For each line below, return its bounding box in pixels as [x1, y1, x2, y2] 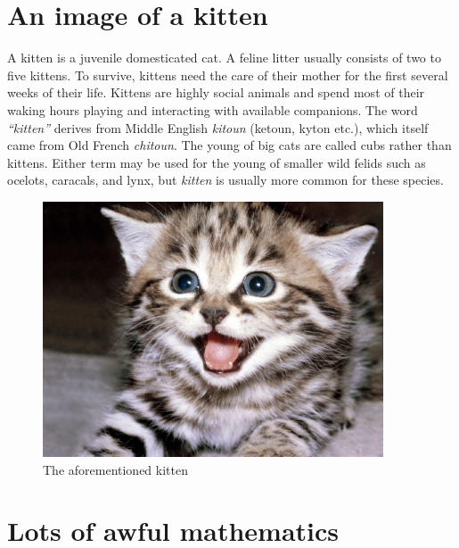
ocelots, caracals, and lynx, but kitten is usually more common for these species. [7, 170, 444, 189]
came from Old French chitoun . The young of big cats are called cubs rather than [7, 136, 452, 154]
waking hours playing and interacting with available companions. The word [7, 100, 418, 119]
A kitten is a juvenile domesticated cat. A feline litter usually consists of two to [7, 48, 441, 67]
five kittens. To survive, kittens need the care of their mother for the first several [7, 65, 448, 84]
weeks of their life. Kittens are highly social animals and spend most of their [7, 83, 425, 102]
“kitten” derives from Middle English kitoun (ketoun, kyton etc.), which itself [7, 118, 429, 137]
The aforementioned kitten [43, 460, 188, 478]
